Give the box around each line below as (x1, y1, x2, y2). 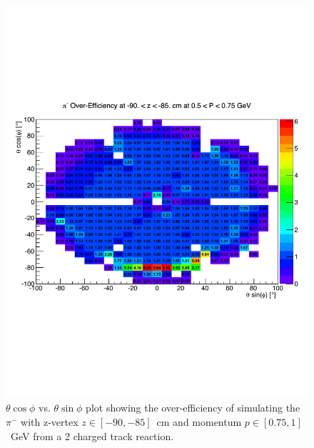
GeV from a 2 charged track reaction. (10, 428, 174, 443)
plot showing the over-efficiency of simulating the (86, 400, 300, 415)
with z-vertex (21, 414, 78, 429)
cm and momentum (156, 414, 242, 429)
